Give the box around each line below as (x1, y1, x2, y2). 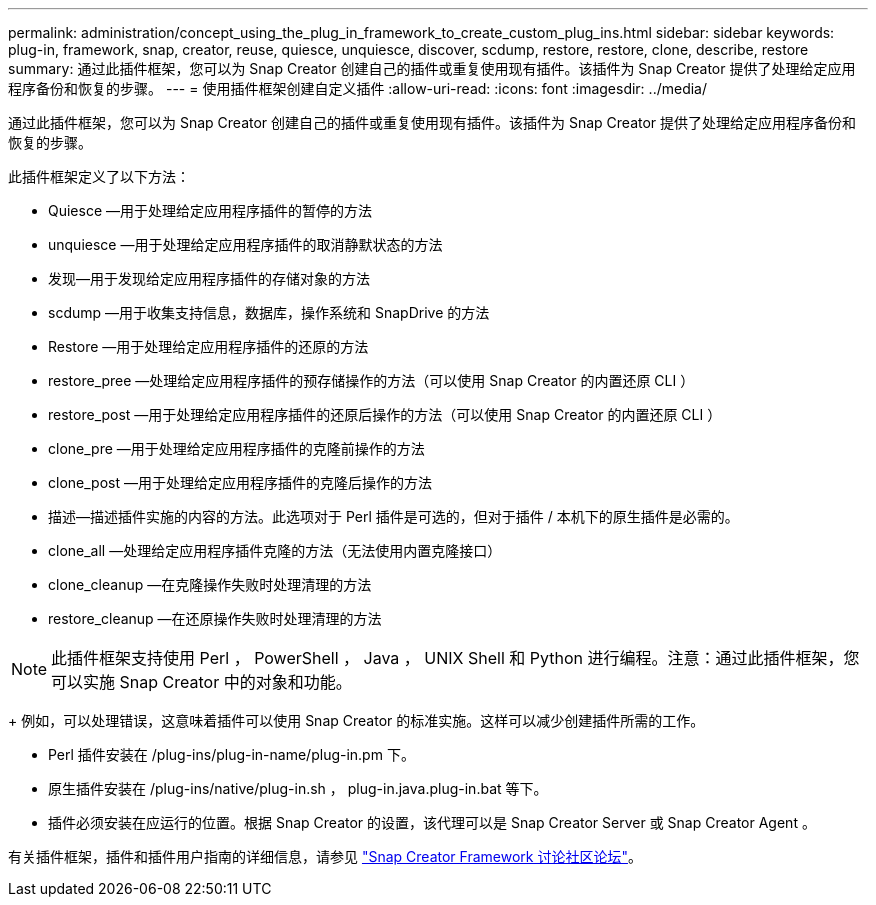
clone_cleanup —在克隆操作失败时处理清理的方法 (48, 576, 372, 593)
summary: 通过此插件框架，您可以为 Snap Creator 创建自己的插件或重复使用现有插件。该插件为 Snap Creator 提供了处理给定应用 (8, 60, 856, 77)
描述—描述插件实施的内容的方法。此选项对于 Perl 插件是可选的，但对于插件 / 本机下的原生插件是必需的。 (48, 508, 739, 525)
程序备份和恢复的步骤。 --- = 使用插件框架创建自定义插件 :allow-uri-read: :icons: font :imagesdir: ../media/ (8, 80, 708, 97)
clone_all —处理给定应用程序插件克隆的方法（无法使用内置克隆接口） (48, 542, 502, 559)
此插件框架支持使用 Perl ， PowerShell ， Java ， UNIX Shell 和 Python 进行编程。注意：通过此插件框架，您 (51, 648, 860, 668)
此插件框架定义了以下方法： (8, 168, 190, 185)
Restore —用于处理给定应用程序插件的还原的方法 (48, 338, 369, 355)
